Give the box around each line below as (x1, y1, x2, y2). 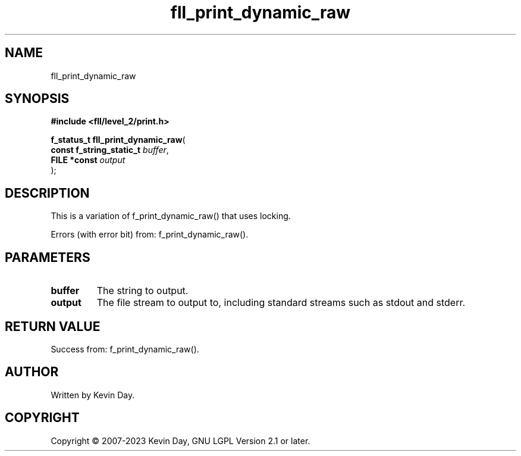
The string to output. (96, 285, 189, 297)
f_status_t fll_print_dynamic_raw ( (51, 135, 186, 145)
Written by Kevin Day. (51, 389, 135, 400)
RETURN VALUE (5, 318, 101, 334)
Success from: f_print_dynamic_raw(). (51, 343, 199, 354)
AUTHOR (5, 364, 59, 380)
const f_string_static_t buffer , (51, 145, 169, 155)
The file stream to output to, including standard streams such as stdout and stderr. (96, 296, 466, 309)
